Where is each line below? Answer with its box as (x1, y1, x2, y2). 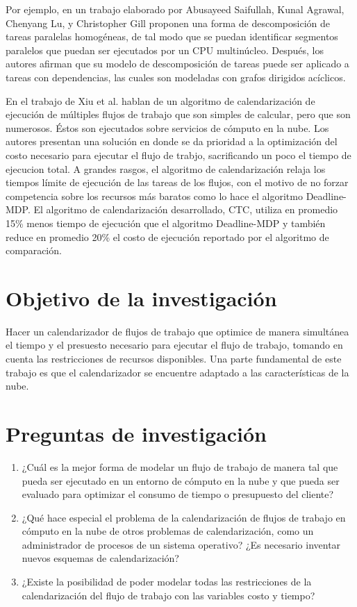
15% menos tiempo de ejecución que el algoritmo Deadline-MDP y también (6, 215, 326, 230)
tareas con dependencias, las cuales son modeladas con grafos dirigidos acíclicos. (6, 69, 346, 84)
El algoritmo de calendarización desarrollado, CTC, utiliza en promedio (33, 202, 338, 217)
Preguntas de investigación (6, 419, 267, 447)
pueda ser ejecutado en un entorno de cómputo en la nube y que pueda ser (22, 473, 340, 488)
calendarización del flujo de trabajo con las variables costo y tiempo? (22, 588, 315, 602)
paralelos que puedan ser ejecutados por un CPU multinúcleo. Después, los (6, 42, 324, 57)
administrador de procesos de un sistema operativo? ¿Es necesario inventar (22, 537, 341, 551)
